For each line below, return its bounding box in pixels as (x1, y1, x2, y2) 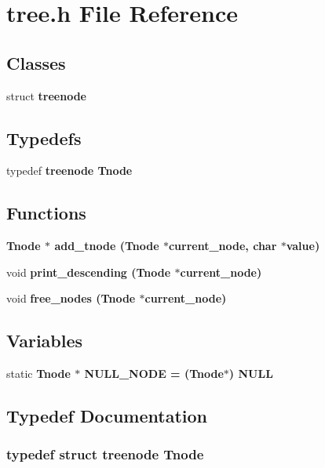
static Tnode (6, 365, 71, 382)
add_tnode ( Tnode (54, 238, 159, 254)
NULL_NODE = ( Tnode (84, 365, 224, 382)
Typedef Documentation (6, 404, 207, 428)
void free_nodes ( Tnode (6, 290, 136, 307)
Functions (6, 201, 86, 225)
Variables (6, 328, 83, 353)
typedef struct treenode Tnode (6, 444, 204, 464)
